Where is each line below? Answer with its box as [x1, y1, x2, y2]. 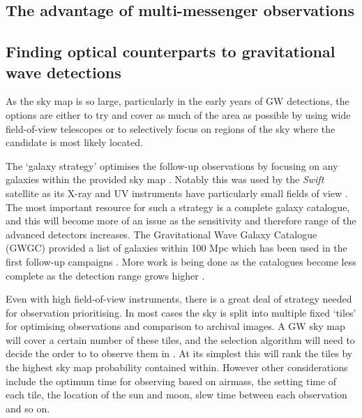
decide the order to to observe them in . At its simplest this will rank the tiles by [6, 346, 353, 361]
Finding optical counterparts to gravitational [6, 41, 335, 62]
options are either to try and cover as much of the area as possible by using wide [6, 107, 351, 122]
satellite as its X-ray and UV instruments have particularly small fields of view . [6, 185, 348, 200]
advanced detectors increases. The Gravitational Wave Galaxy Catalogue [6, 226, 317, 241]
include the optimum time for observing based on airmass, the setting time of [6, 373, 337, 388]
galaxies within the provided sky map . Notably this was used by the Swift [6, 172, 324, 187]
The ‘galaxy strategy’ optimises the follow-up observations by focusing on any [6, 158, 338, 173]
